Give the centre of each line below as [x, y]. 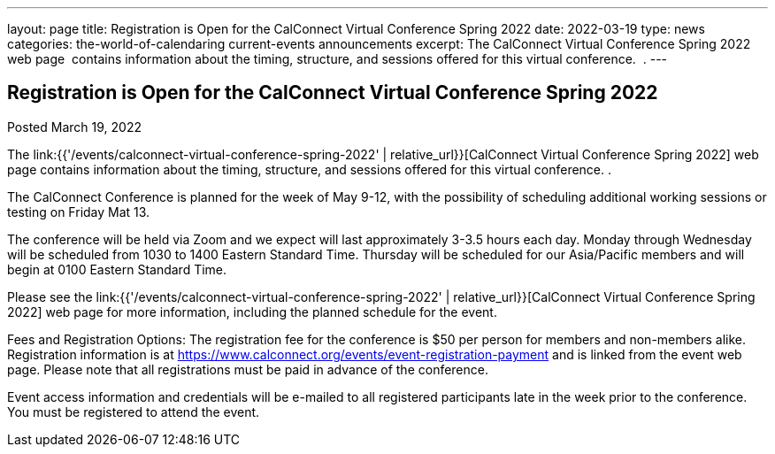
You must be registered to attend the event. [134, 412]
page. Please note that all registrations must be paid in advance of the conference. [248, 369]
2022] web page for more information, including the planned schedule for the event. [252, 312]
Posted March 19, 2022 [74, 127]
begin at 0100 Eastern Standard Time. [117, 269]
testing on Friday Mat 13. [79, 212]
